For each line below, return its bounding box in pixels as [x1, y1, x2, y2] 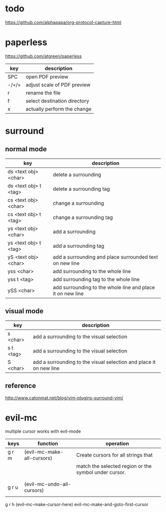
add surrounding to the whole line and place [52, 284, 155, 290]
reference [5, 382, 36, 390]
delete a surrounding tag [52, 185, 110, 192]
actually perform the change [25, 105, 92, 112]
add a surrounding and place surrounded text [52, 253, 158, 260]
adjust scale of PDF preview [25, 81, 90, 88]
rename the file [25, 89, 61, 96]
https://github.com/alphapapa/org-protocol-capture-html [5, 19, 122, 25]
